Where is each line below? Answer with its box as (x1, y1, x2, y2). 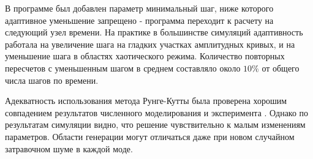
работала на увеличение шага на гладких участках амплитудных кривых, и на (5, 37, 295, 50)
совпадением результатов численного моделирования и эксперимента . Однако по (5, 106, 309, 119)
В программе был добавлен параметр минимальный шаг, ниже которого (5, 2, 274, 14)
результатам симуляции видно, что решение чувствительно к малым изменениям (5, 118, 306, 131)
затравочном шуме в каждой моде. (5, 142, 133, 155)
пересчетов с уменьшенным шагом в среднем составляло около (5, 61, 241, 74)
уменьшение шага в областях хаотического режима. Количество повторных (5, 50, 285, 62)
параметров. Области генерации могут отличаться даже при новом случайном (5, 130, 295, 142)
